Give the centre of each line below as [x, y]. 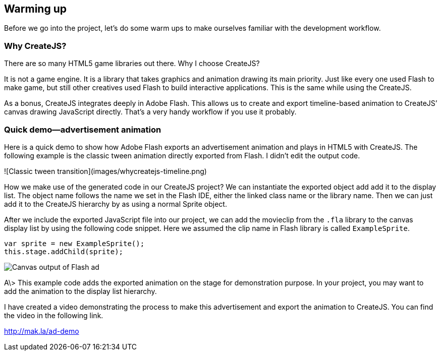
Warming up [35, 9]
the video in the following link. [54, 315]
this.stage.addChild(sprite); [64, 251]
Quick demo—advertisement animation [83, 129]
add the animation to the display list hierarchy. [80, 291]
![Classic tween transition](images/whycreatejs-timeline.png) [105, 171]
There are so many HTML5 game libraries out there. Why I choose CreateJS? [132, 64]
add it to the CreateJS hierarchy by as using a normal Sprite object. [116, 204]
